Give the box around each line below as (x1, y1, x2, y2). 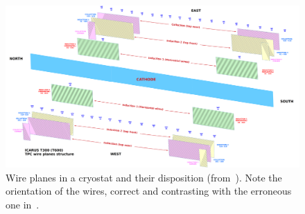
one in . (6, 197, 40, 211)
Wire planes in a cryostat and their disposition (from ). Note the (6, 170, 282, 184)
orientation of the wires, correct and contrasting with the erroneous (6, 184, 292, 198)
